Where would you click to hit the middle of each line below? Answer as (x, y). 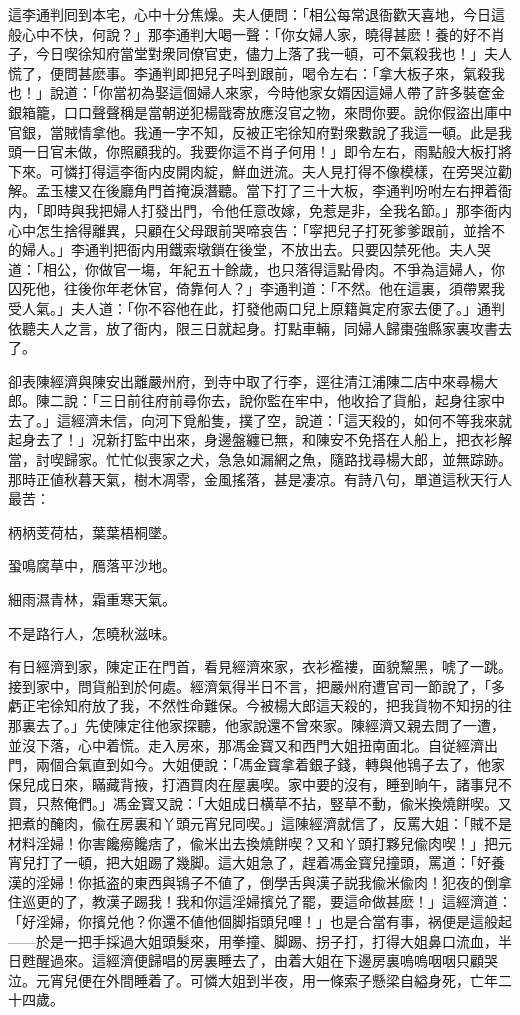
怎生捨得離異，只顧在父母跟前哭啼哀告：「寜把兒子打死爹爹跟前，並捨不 (270, 229)
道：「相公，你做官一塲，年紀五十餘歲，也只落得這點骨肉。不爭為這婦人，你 (256, 268)
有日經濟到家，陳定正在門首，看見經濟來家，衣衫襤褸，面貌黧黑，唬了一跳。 (260, 666)
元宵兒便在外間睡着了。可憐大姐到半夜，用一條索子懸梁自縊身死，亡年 (266, 979)
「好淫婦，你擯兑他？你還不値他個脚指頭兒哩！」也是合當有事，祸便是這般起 (260, 920)
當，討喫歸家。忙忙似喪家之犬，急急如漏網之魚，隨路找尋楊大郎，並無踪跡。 (260, 459)
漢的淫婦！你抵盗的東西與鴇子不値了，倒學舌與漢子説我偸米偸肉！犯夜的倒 (253, 881)
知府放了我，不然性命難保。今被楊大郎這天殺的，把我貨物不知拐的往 (287, 705)
